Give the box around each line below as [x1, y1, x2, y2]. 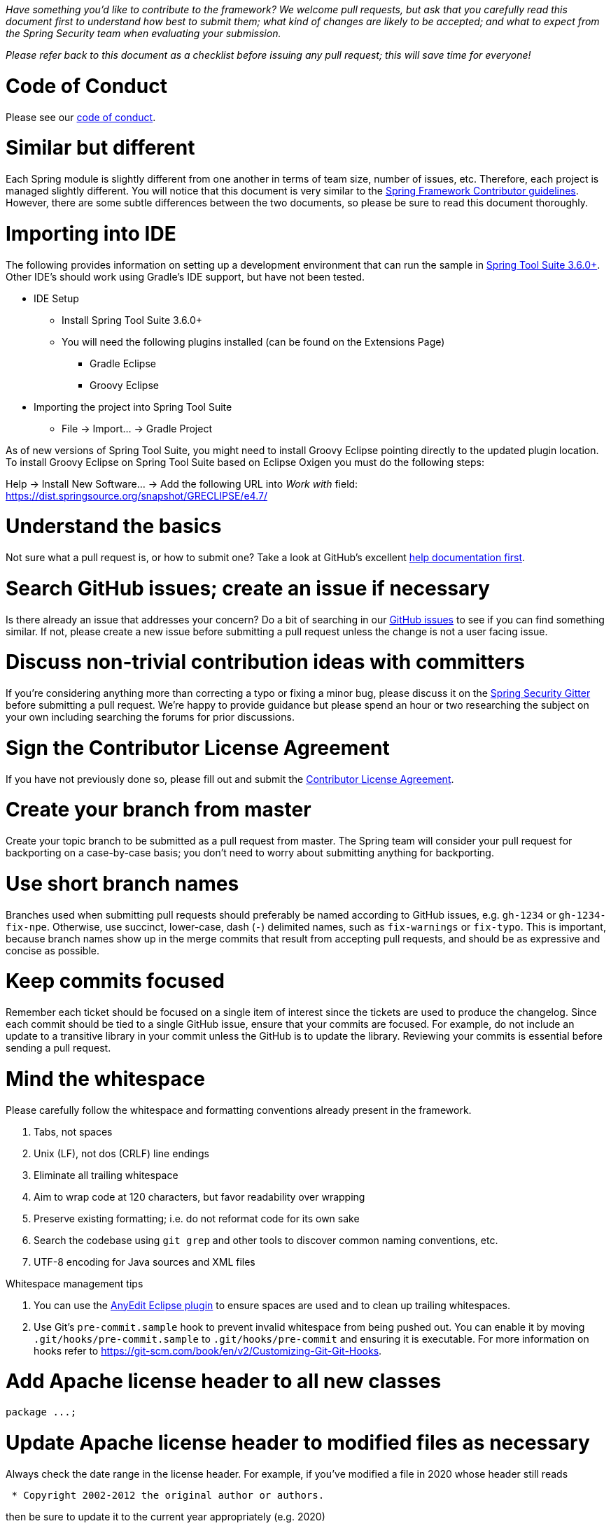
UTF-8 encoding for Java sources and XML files [34, 1255, 255, 1268]
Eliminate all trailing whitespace [34, 1168, 178, 1181]
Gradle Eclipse [90, 357, 156, 369]
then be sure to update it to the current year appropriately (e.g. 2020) [6, 1510, 325, 1523]
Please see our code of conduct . [6, 111, 156, 123]
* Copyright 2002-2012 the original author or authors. [11, 1489, 325, 1501]
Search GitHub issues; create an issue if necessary [6, 576, 490, 600]
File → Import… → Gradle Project [62, 422, 212, 435]
